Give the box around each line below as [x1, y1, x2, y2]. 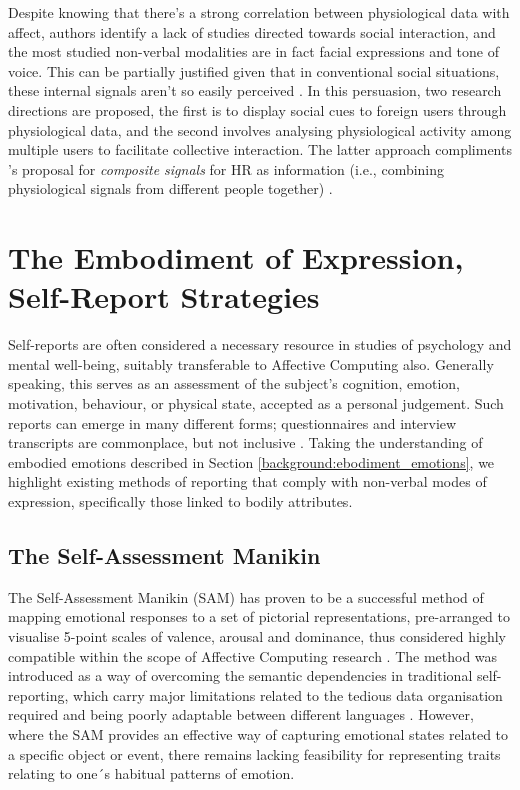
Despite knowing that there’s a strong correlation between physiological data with [8, 2, 510, 22]
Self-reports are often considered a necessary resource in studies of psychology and [8, 334, 512, 355]
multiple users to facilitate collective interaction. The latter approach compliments [8, 139, 512, 160]
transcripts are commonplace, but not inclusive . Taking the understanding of [8, 432, 483, 453]
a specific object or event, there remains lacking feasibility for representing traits [8, 743, 501, 764]
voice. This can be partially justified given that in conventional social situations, [8, 60, 500, 81]
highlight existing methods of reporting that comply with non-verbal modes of [8, 471, 487, 492]
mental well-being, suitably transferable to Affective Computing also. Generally [8, 353, 494, 374]
